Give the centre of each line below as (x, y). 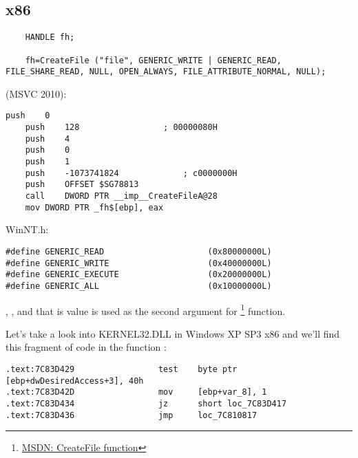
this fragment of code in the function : (86, 347)
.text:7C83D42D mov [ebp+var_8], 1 (136, 392)
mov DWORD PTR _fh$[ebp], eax (94, 207)
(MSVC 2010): (36, 93)
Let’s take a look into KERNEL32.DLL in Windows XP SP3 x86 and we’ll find (173, 333)
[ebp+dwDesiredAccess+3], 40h (75, 381)
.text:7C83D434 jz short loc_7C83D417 (146, 403)
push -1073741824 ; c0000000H (131, 173)
